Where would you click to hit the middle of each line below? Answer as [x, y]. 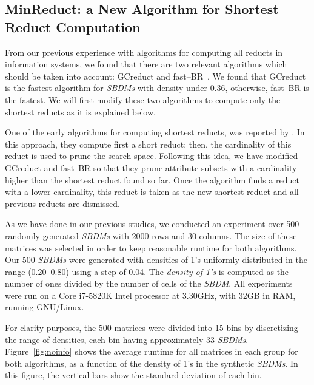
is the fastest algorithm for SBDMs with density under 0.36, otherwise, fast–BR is [157, 88]
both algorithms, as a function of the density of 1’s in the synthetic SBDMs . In [152, 363]
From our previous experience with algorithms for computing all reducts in [144, 52]
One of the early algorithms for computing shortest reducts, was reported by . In [155, 132]
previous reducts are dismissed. [62, 203]
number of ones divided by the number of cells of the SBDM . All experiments [149, 283]
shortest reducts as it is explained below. [80, 111]
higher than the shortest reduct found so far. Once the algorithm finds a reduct [152, 179]
